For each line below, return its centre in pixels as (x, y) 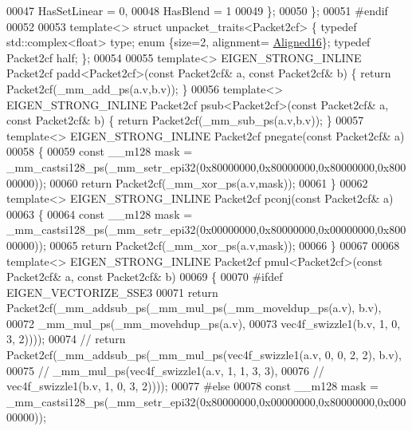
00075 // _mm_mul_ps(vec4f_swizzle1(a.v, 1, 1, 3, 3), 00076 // (165, 370)
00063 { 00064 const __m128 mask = (100, 214)
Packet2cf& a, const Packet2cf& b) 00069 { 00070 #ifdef (145, 277)
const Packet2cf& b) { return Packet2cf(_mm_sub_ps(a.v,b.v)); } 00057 (185, 120)
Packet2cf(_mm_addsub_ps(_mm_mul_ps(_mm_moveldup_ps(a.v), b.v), (194, 308)
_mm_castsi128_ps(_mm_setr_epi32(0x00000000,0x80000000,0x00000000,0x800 (206, 229)
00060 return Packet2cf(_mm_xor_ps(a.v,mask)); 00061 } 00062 (209, 182)
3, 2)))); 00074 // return (66, 339)
